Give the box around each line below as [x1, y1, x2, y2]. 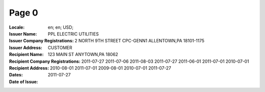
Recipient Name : [9, 52, 44, 57]
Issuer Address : [9, 44, 43, 51]
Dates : [9, 72, 23, 78]
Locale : [9, 24, 25, 30]
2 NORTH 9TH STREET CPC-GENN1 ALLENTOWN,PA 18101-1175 [74, 38, 205, 44]
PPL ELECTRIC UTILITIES [48, 31, 99, 37]
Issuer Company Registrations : [9, 38, 74, 44]
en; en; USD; [48, 24, 74, 30]
